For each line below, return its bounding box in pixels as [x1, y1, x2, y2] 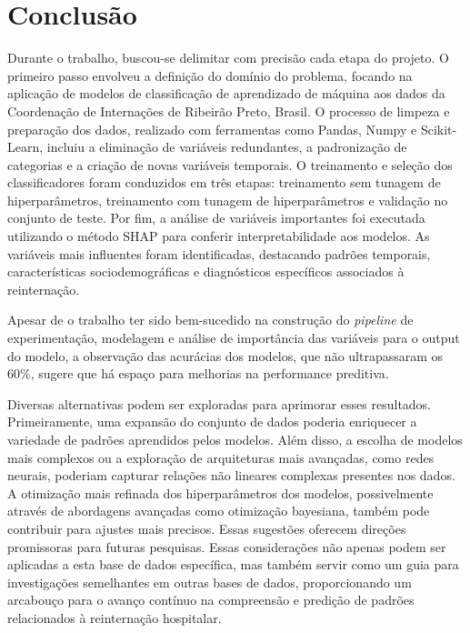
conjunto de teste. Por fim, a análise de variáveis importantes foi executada [7, 208, 425, 227]
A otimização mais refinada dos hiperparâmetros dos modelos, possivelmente [7, 483, 434, 502]
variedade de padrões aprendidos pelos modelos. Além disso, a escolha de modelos [7, 430, 463, 448]
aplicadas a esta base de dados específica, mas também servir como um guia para [7, 555, 459, 574]
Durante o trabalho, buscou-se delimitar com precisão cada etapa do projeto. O [7, 48, 449, 67]
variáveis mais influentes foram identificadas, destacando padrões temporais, [7, 244, 431, 263]
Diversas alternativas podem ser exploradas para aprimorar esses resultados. [7, 394, 432, 413]
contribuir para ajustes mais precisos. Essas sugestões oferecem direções [7, 518, 406, 538]
